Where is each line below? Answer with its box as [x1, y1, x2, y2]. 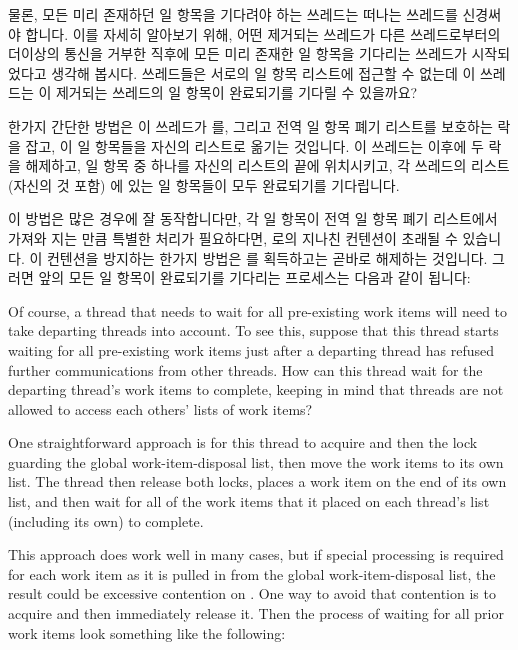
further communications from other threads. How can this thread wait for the [8, 359, 483, 380]
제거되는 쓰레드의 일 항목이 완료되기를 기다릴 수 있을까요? [55, 82, 418, 103]
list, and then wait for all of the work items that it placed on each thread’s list [8, 491, 490, 512]
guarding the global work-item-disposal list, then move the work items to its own [8, 451, 504, 472]
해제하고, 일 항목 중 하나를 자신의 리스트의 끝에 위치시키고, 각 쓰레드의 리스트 [25, 155, 510, 176]
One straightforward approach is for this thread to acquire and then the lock [8, 432, 478, 453]
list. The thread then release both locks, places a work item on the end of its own [8, 471, 507, 492]
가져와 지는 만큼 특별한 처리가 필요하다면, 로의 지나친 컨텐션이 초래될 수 [8, 227, 458, 248]
